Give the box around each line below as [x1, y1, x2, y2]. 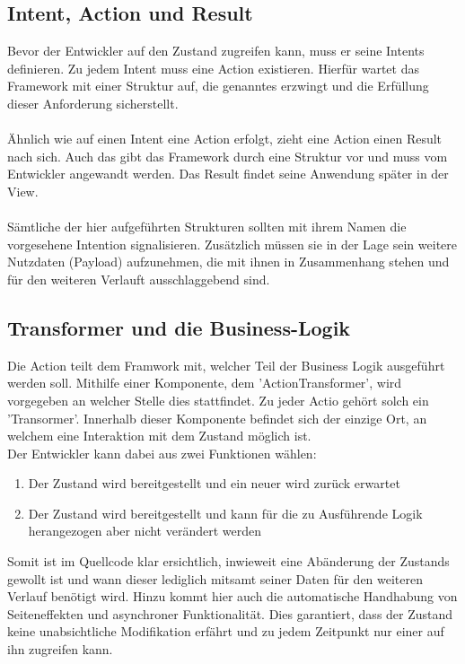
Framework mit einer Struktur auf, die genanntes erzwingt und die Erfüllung [7, 76, 429, 95]
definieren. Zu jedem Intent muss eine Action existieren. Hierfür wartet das [7, 58, 419, 77]
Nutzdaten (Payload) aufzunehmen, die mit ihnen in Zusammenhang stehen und [7, 252, 450, 271]
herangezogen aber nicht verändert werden [28, 521, 261, 540]
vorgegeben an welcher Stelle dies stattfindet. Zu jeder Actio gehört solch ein [7, 390, 429, 409]
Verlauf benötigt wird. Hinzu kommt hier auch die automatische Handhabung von [7, 587, 458, 606]
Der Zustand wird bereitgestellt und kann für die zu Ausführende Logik [28, 503, 423, 522]
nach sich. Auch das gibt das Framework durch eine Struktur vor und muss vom [7, 146, 448, 165]
